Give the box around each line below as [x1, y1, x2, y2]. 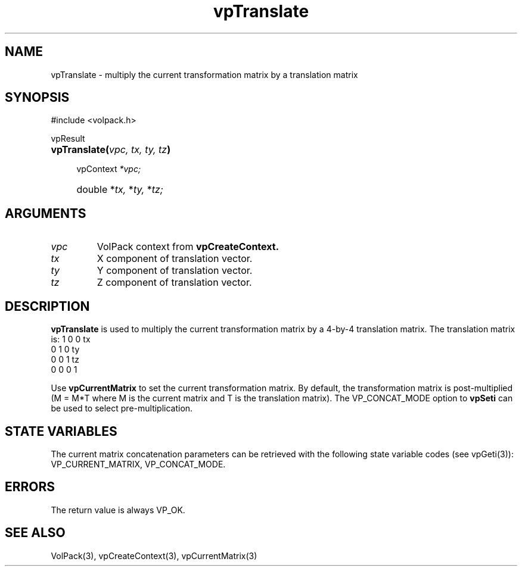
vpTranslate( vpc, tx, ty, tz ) [51, 143, 171, 156]
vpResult [51, 133, 85, 144]
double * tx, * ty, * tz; [76, 183, 163, 196]
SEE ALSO [5, 525, 66, 541]
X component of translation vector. [97, 252, 253, 265]
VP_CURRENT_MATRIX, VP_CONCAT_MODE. [51, 458, 226, 469]
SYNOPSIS [5, 90, 70, 105]
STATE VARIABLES [5, 423, 117, 439]
